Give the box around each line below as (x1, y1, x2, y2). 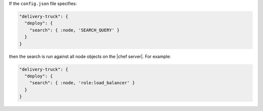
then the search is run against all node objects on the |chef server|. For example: (9, 54, 171, 59)
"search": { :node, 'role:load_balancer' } (29, 80, 135, 86)
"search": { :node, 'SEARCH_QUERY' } (29, 27, 120, 33)
